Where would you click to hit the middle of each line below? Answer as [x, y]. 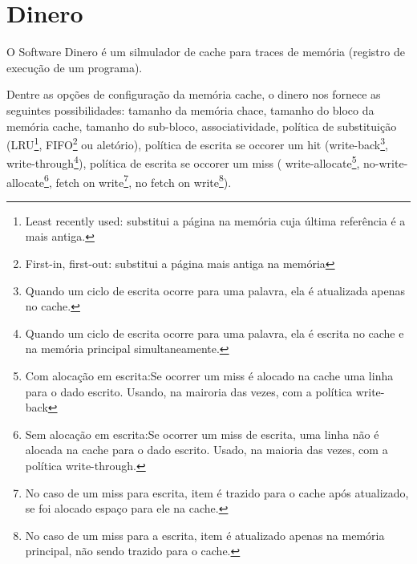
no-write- [386, 163]
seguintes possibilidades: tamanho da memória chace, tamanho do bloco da [190, 110]
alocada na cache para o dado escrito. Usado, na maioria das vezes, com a [206, 450]
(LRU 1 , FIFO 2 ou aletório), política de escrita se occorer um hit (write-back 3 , [197, 143]
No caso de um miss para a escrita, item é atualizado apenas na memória [205, 535]
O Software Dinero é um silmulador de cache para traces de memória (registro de [206, 52]
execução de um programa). [75, 67]
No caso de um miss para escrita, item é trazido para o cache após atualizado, [217, 492]
